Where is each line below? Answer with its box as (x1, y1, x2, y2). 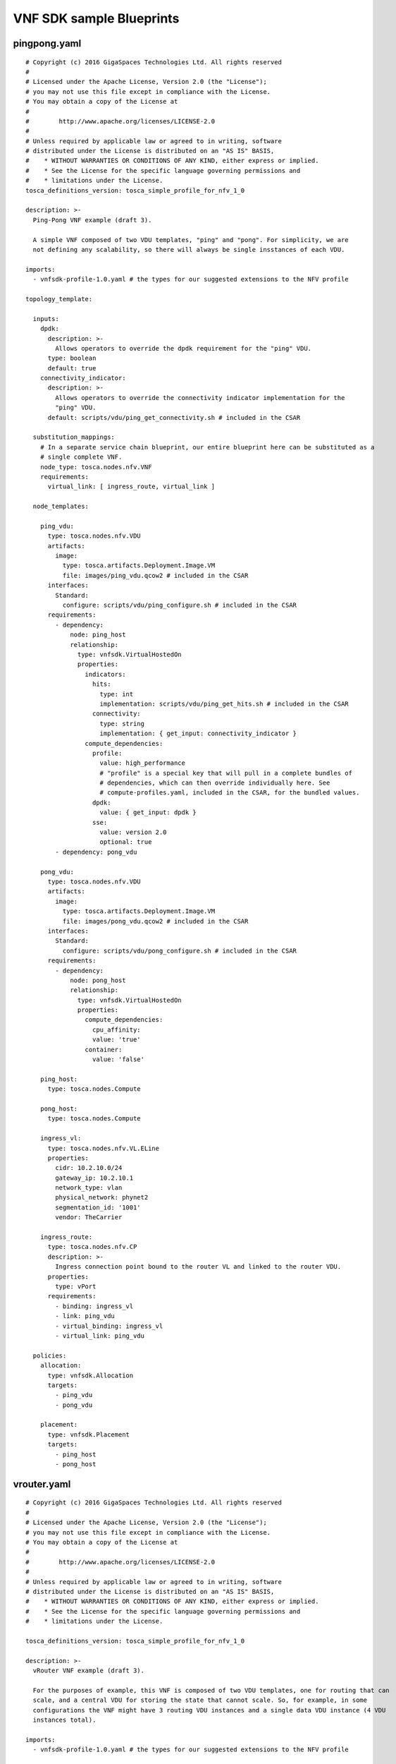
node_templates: (32, 502, 89, 511)
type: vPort (55, 1283, 97, 1291)
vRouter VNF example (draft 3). (32, 1667, 144, 1675)
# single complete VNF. (39, 453, 123, 461)
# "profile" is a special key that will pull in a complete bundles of (99, 769, 352, 777)
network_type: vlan (55, 1184, 123, 1192)
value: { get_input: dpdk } (99, 809, 197, 816)
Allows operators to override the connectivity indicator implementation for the (55, 394, 345, 401)
